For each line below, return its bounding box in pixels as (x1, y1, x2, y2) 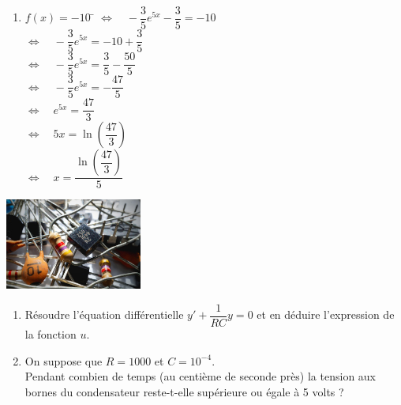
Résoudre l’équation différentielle (24, 306, 184, 323)
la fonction (24, 325, 77, 342)
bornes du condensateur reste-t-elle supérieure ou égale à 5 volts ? (24, 383, 344, 399)
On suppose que (24, 352, 103, 369)
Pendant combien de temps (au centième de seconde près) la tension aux (24, 368, 377, 384)
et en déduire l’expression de (257, 306, 395, 323)
